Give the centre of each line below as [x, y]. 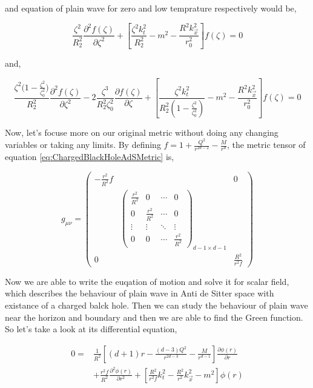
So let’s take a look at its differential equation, [91, 329]
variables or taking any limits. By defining [83, 144]
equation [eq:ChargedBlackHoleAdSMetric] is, [90, 157]
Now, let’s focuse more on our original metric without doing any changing [142, 132]
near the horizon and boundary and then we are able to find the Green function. [154, 317]
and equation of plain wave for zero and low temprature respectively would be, [151, 8]
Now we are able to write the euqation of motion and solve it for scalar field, [147, 281]
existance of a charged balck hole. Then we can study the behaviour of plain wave [156, 305]
